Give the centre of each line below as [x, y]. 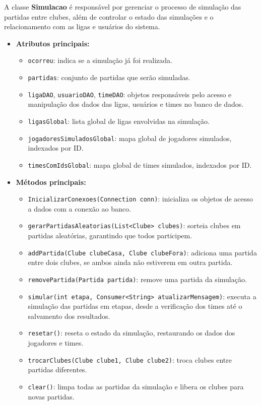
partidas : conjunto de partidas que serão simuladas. [109, 77]
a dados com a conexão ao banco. [79, 208]
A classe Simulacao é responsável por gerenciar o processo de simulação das [123, 7]
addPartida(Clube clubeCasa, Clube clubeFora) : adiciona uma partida [142, 252]
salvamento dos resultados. [69, 316]
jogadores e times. [56, 343]
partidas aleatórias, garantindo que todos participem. [110, 235]
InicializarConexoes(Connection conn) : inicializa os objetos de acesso [140, 199]
